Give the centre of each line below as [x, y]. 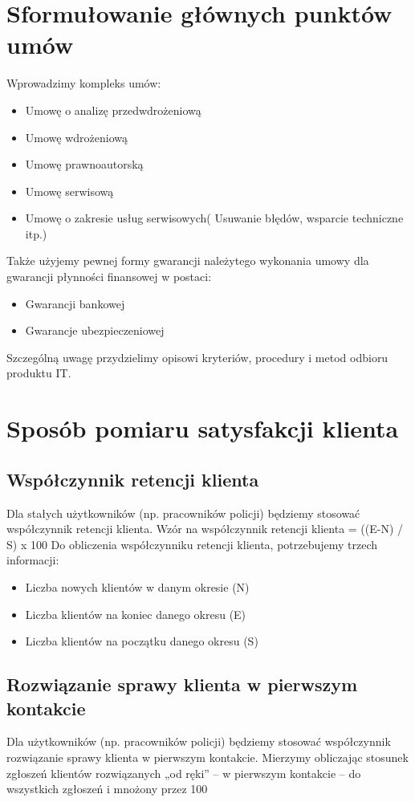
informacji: [33, 560]
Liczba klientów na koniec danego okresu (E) [136, 614]
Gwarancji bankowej [75, 303]
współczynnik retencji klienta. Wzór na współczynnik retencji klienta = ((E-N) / [205, 529]
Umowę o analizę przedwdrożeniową [113, 110]
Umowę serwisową [69, 191]
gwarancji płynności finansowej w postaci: [109, 277]
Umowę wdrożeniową [76, 137]
